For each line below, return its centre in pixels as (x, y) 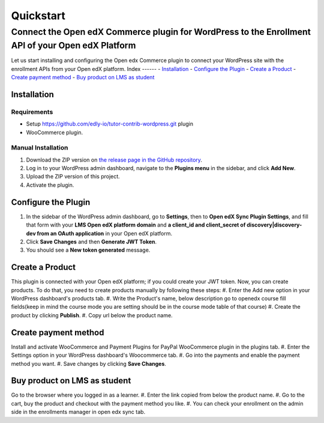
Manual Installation (40, 148)
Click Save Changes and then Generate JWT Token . (91, 242)
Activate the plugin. (50, 185)
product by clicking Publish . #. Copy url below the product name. (92, 315)
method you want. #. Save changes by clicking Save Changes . (88, 364)
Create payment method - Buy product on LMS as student (83, 78)
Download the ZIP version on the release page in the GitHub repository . (114, 160)
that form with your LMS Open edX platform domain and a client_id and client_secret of (136, 225)
